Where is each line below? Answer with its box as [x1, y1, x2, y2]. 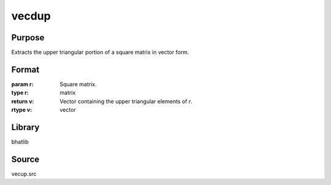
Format [11, 64, 40, 74]
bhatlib [11, 138, 29, 146]
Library [11, 122, 40, 132]
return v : [11, 98, 34, 105]
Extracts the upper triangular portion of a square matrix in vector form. [11, 49, 189, 56]
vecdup [11, 9, 51, 23]
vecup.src [11, 170, 37, 177]
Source [11, 154, 40, 164]
